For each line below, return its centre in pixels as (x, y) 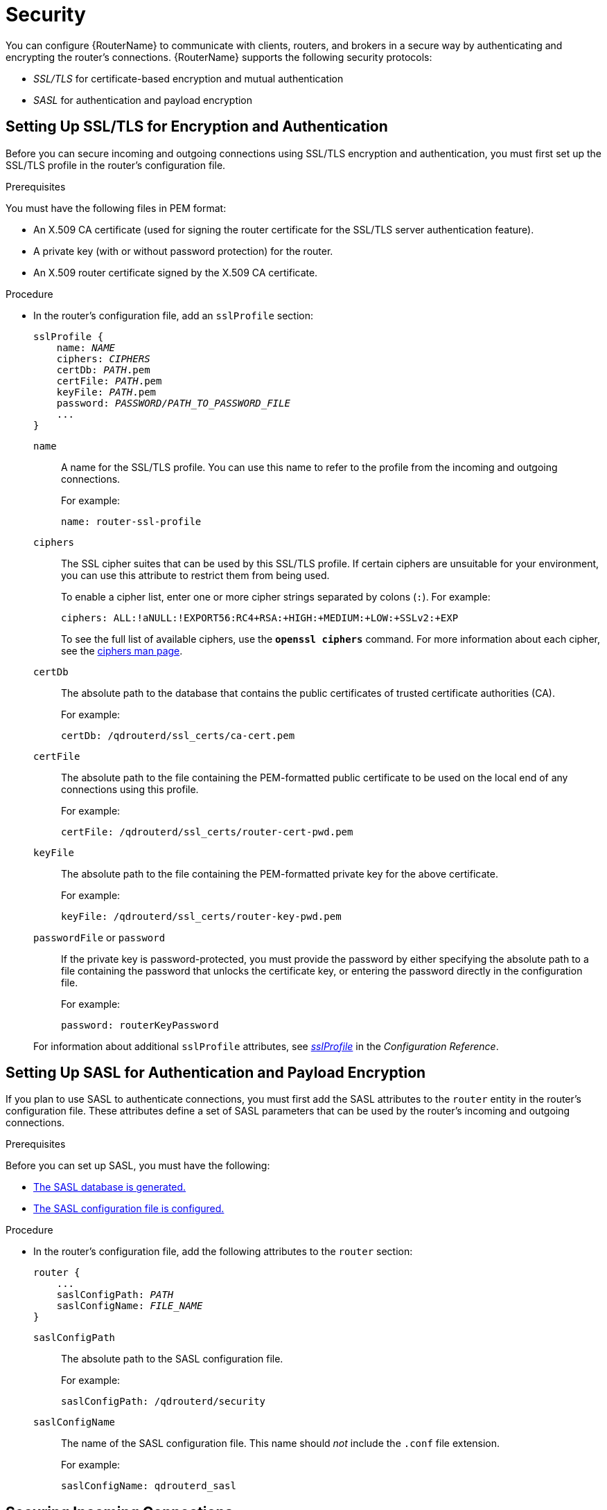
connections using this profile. (130, 789)
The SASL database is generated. (110, 1187)
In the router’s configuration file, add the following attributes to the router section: (223, 1252)
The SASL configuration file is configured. (129, 1209)
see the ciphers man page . (122, 650)
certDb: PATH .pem (103, 370)
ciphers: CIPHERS (103, 358)
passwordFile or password (99, 937)
